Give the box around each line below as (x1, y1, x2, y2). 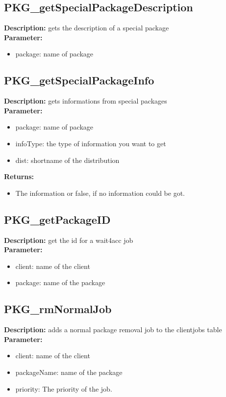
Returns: (4, 171, 34, 182)
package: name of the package (15, 277, 105, 288)
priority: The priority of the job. (15, 383, 112, 394)
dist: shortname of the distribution (15, 155, 120, 165)
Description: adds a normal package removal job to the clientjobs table (4, 324, 222, 335)
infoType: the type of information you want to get (15, 138, 166, 148)
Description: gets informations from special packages (4, 96, 167, 106)
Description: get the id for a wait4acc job (4, 235, 133, 245)
